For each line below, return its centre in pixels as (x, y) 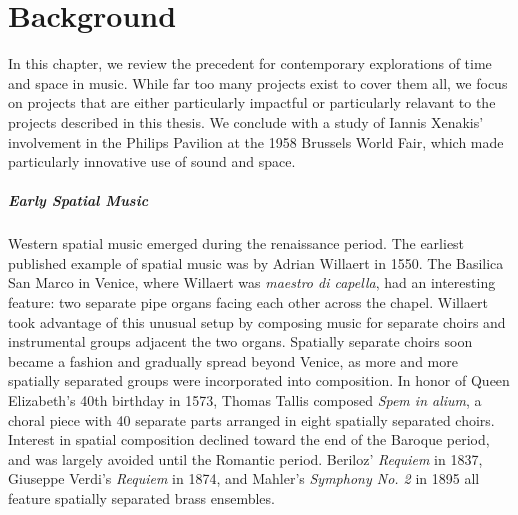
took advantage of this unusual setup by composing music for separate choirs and (257, 321)
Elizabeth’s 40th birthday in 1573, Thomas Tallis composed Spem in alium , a (245, 400)
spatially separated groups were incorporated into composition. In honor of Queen (259, 380)
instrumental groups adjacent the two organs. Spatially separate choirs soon (240, 341)
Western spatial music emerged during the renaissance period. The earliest (236, 243)
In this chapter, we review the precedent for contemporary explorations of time (250, 63)
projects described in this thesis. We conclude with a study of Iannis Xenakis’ (246, 121)
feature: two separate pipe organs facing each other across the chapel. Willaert (248, 302)
